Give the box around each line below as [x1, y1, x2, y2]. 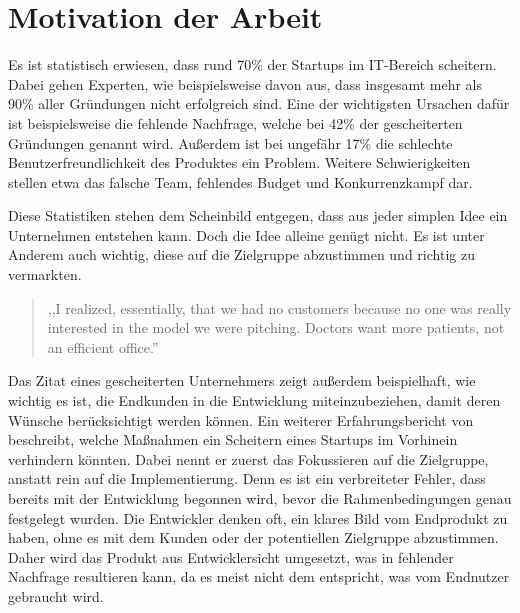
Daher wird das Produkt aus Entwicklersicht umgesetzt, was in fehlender [8, 546, 454, 567]
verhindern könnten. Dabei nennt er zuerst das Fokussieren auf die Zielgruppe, [8, 448, 489, 469]
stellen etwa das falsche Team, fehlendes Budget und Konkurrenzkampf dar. [8, 171, 473, 192]
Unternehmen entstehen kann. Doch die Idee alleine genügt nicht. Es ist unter [8, 224, 485, 245]
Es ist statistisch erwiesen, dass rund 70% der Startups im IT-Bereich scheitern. [8, 54, 497, 75]
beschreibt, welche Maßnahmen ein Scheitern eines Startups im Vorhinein [8, 429, 458, 450]
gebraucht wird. [8, 585, 104, 606]
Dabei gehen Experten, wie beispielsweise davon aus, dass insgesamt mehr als [8, 73, 482, 94]
